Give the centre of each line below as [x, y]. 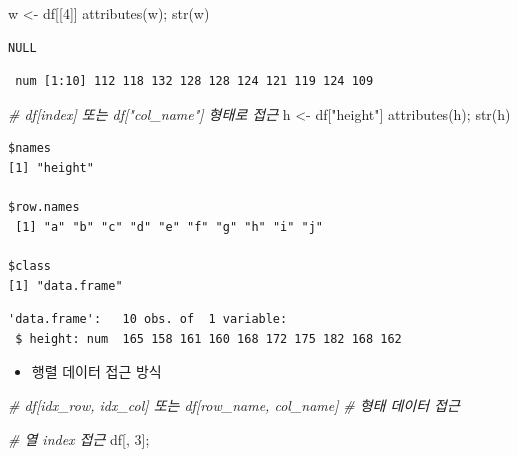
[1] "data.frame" [65, 285]
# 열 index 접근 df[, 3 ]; [79, 438]
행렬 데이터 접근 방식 [96, 371]
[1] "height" [51, 167]
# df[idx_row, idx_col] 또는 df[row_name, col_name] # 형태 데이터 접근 [234, 404]
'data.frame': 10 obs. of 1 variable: [148, 319]
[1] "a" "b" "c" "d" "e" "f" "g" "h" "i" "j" [169, 226]
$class [29, 265]
